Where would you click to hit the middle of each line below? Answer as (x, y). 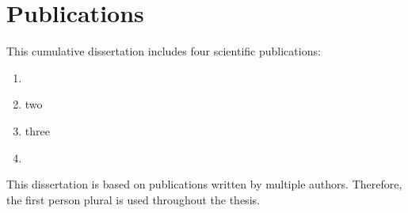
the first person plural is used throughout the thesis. (133, 199)
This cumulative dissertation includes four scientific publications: (164, 51)
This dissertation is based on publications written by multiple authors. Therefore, (204, 184)
